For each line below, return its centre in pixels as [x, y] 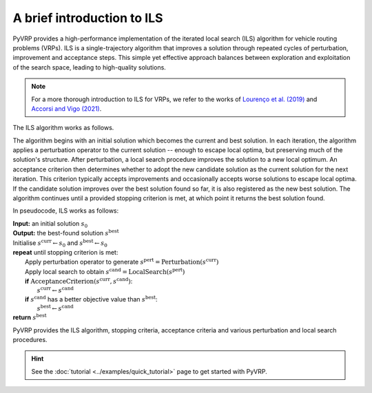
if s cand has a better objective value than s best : [91, 299]
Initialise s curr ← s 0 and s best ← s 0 [60, 243]
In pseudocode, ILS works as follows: [66, 211]
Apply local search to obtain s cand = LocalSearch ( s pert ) [105, 271]
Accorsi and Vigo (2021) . [66, 108]
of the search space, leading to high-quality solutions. [90, 67]
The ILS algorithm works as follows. [63, 128]
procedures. [30, 339]
